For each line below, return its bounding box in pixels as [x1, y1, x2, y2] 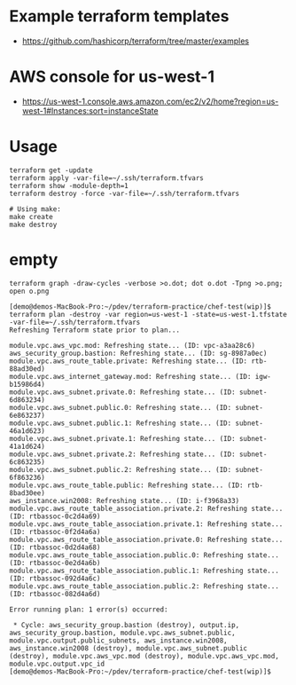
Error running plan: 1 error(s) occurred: [9, 605, 168, 614]
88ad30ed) [9, 364, 46, 374]
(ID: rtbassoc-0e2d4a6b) [9, 558, 101, 567]
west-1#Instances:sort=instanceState [21, 105, 159, 116]
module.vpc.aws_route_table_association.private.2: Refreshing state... [9, 504, 284, 513]
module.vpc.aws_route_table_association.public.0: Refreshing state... [9, 550, 279, 560]
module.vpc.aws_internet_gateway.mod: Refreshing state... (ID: [9, 372, 252, 381]
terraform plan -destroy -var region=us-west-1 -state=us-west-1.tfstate [9, 310, 288, 319]
